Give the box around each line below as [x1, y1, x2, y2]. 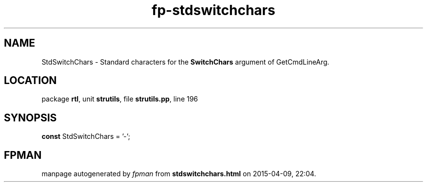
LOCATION [4, 74, 57, 87]
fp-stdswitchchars [152, 2, 275, 18]
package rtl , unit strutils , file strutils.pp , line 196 [41, 95, 198, 103]
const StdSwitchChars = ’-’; [41, 132, 130, 141]
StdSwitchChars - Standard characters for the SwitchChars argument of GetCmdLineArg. [41, 57, 330, 66]
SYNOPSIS [4, 111, 57, 124]
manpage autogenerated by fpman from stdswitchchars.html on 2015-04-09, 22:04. [41, 169, 316, 178]
